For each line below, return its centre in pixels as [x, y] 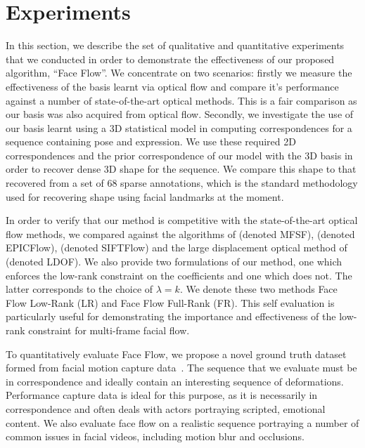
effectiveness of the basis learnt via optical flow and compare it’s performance [172, 86]
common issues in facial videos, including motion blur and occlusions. [155, 436]
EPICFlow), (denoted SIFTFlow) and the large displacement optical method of [177, 248]
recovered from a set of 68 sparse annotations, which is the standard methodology [182, 183]
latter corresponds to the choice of [79, 289]
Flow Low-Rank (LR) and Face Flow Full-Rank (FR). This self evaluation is [170, 302]
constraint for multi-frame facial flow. [109, 330]
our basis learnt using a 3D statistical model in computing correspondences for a [179, 127]
